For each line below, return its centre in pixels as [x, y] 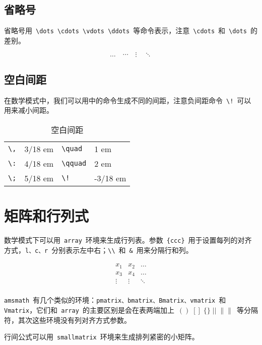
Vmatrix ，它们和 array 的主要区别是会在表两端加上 [89, 310]
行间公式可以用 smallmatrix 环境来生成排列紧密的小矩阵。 [102, 337]
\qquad [74, 163]
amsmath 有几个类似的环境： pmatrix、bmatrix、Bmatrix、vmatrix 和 [115, 300]
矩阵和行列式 [47, 216]
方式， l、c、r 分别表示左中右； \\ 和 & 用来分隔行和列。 [99, 250]
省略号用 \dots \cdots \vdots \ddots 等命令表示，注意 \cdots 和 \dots [125, 30]
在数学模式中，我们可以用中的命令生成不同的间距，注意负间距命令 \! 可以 [128, 100]
